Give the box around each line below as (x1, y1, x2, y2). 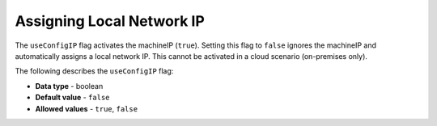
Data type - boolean (35, 81, 104, 90)
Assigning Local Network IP (15, 12, 206, 30)
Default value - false (35, 93, 110, 103)
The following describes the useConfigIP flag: (15, 66, 174, 76)
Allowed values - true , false (35, 103, 138, 113)
